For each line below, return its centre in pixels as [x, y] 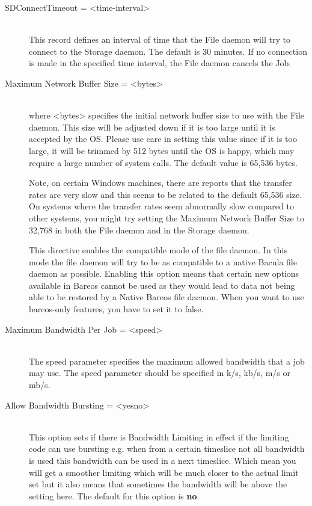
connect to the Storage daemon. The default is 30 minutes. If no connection [168, 51]
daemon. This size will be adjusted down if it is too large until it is [152, 127]
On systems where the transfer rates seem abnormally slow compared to [161, 206]
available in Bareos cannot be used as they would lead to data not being [162, 285]
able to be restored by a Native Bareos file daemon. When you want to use [167, 297]
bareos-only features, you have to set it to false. [116, 309]
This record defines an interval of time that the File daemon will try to [160, 39]
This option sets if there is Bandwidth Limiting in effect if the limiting [159, 437]
